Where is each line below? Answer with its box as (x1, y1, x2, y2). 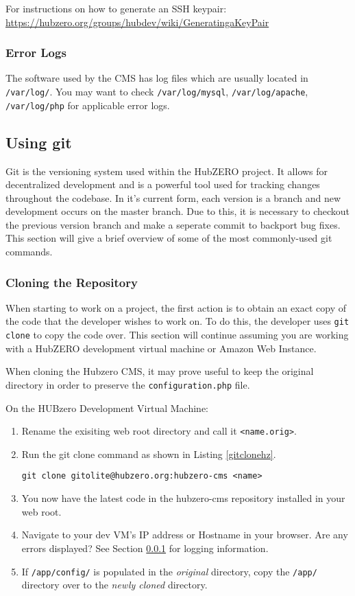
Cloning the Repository (5, 273, 138, 290)
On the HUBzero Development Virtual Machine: (5, 400, 209, 415)
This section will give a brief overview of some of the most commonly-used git (5, 231, 332, 245)
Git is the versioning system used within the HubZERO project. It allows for (5, 163, 328, 178)
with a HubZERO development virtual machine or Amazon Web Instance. (5, 341, 317, 355)
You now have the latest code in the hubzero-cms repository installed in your (21, 491, 345, 505)
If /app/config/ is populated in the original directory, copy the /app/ (21, 564, 317, 578)
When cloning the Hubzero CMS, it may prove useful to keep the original (5, 364, 314, 378)
